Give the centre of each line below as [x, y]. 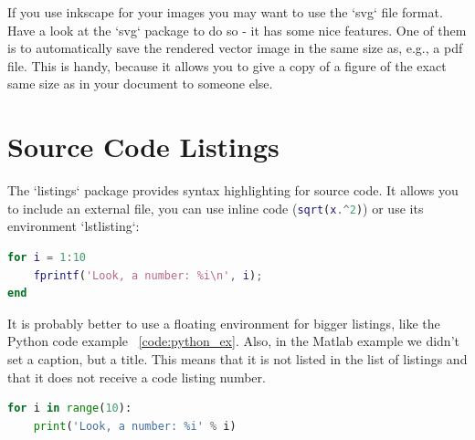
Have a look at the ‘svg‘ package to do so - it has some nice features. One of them [237, 30]
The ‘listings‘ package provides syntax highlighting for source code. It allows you [233, 190]
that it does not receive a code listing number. [137, 377]
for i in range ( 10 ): [70, 409]
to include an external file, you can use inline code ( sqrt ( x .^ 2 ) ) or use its [216, 208]
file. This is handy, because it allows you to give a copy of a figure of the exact [227, 65]
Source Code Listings [143, 147]
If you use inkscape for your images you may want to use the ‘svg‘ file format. [225, 12]
